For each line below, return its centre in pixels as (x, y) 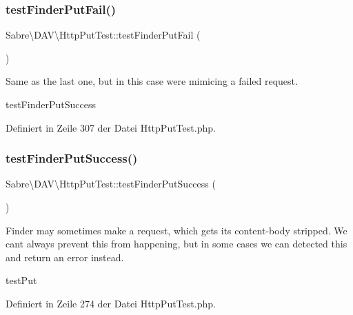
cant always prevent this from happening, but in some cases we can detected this (176, 244)
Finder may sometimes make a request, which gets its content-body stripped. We (176, 230)
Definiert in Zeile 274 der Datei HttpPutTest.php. (111, 303)
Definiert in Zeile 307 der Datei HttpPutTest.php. (111, 127)
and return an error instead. (65, 257)
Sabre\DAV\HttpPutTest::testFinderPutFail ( (103, 35)
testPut (21, 280)
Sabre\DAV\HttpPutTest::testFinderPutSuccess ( (111, 184)
